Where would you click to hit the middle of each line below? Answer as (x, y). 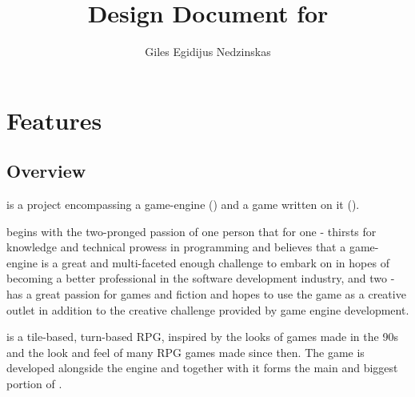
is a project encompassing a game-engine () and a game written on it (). (183, 205)
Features (54, 120)
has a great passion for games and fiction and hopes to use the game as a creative (206, 294)
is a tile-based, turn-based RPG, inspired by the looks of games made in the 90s (202, 337)
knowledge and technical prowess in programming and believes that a (176, 247)
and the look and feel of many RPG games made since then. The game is (186, 352)
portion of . (34, 384)
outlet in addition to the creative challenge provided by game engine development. (208, 309)
